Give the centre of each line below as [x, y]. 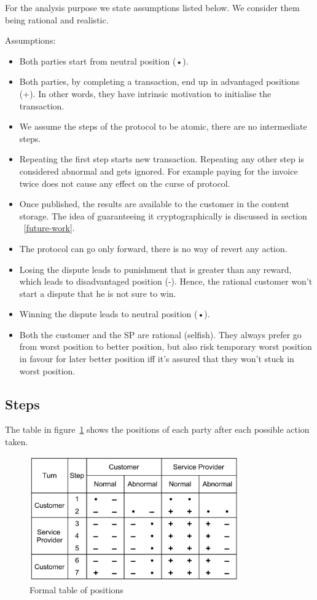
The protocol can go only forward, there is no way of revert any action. [153, 248]
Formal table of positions [76, 589]
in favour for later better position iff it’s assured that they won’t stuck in [157, 359]
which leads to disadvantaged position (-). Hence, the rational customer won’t [166, 281]
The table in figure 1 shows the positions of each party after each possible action [157, 429]
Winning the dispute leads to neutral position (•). [115, 314]
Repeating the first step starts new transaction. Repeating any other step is [162, 159]
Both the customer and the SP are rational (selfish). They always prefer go [160, 334]
